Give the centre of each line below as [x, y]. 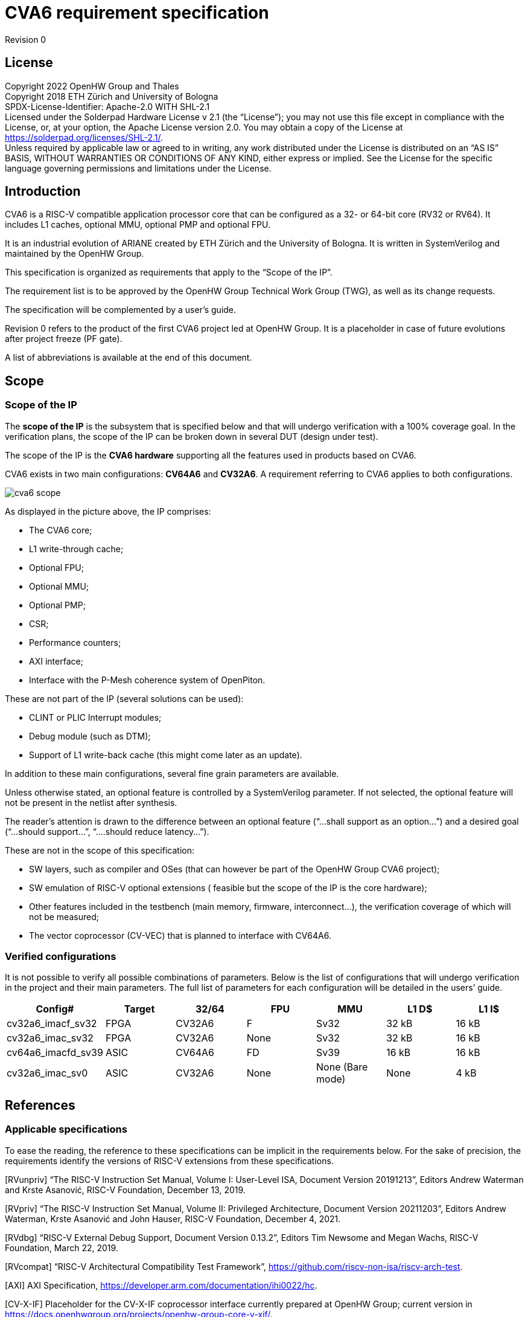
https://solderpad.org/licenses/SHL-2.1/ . [84, 137]
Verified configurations [61, 957]
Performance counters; [75, 642]
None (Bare [342, 1067]
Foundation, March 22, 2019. [62, 1248]
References [40, 1105]
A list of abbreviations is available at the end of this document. [129, 358]
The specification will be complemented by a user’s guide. [121, 310]
